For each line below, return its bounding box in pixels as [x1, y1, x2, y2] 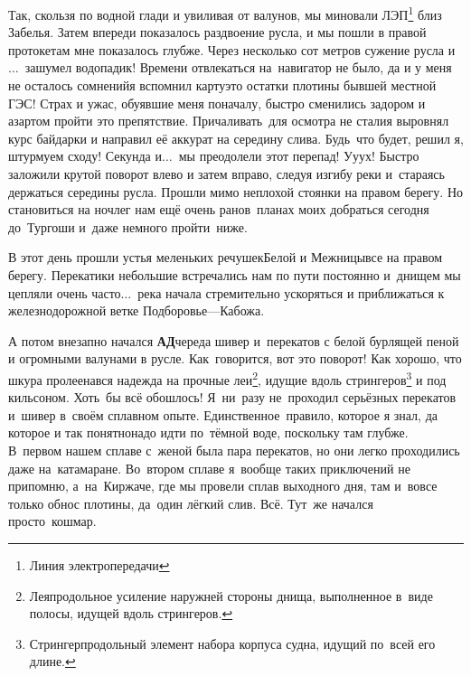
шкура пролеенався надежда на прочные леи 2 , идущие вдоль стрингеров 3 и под [8, 367, 447, 389]
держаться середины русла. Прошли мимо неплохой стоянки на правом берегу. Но [8, 182, 464, 201]
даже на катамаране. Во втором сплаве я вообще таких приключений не [8, 458, 410, 477]
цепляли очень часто [8, 283, 121, 302]
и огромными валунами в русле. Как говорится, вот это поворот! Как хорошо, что [8, 349, 462, 368]
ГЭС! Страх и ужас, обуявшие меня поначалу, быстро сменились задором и [8, 93, 426, 112]
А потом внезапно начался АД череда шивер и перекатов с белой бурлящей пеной [8, 331, 459, 350]
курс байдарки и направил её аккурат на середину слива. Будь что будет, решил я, [8, 128, 464, 147]
